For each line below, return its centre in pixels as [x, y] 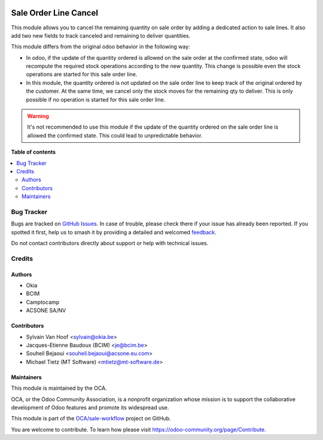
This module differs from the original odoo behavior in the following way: [101, 47]
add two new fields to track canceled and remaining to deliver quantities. [101, 35]
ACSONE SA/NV [46, 310]
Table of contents [33, 152]
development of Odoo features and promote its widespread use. [90, 407]
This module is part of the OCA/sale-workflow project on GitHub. [91, 418]
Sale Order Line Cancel [55, 13]
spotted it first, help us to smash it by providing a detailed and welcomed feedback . [114, 232]
